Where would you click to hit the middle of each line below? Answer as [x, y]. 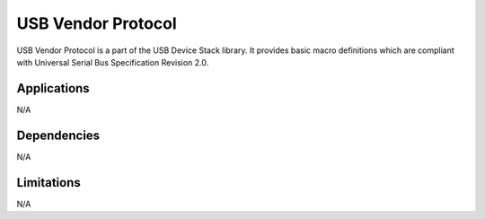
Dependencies [58, 135]
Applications [53, 88]
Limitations [48, 183]
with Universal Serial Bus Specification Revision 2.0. [113, 62]
